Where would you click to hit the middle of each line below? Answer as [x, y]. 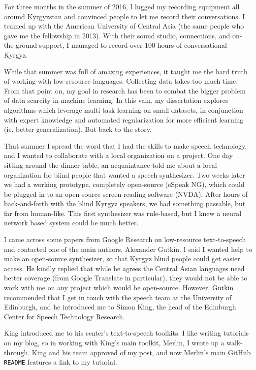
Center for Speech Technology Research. [64, 316]
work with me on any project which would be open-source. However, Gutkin [119, 288]
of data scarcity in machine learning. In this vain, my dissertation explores [116, 100]
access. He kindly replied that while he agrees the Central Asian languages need [124, 268]
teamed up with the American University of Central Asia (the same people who [124, 26]
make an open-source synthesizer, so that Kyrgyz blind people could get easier [122, 259]
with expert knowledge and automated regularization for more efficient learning [124, 119]
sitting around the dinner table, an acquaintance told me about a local [111, 165]
